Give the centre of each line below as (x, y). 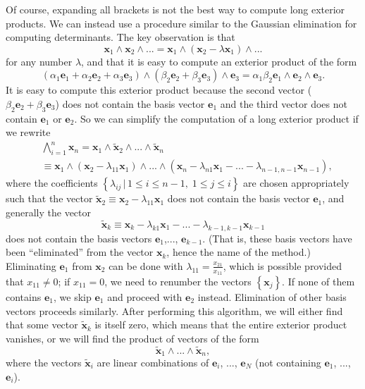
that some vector (42, 325)
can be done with (146, 265)
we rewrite (28, 132)
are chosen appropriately (296, 183)
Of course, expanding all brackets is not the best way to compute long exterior (175, 9)
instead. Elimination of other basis (272, 296)
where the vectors (44, 362)
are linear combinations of (153, 362)
